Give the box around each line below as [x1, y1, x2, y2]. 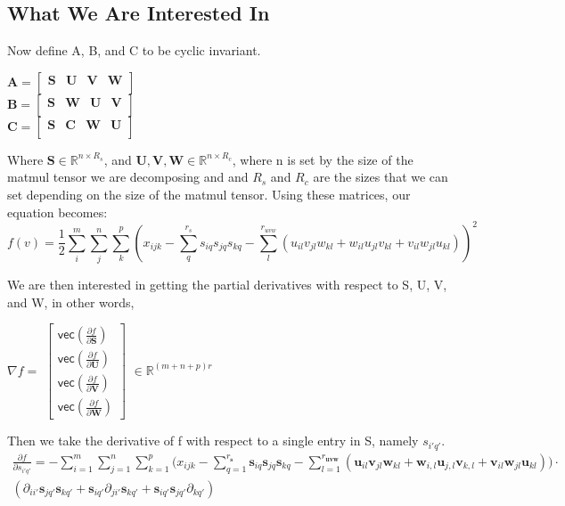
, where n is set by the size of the [232, 150, 414, 168]
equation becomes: [7, 202, 108, 221]
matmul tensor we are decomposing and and [7, 167, 249, 186]
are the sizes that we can [313, 167, 448, 186]
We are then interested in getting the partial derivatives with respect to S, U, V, [7, 275, 447, 293]
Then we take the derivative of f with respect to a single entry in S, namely [7, 431, 419, 450]
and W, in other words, [7, 292, 135, 311]
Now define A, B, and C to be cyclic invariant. [7, 41, 261, 60]
